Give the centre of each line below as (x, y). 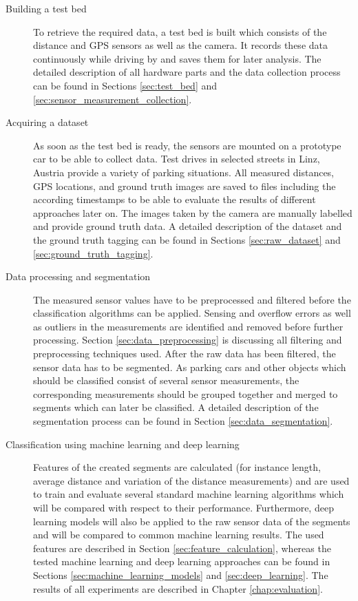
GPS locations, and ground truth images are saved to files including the (185, 186)
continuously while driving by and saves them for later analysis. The (177, 58)
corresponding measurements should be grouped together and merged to (186, 393)
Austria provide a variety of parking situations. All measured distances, (184, 172)
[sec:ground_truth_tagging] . (93, 253)
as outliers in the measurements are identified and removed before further (188, 326)
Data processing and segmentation (78, 276)
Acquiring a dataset (47, 122)
